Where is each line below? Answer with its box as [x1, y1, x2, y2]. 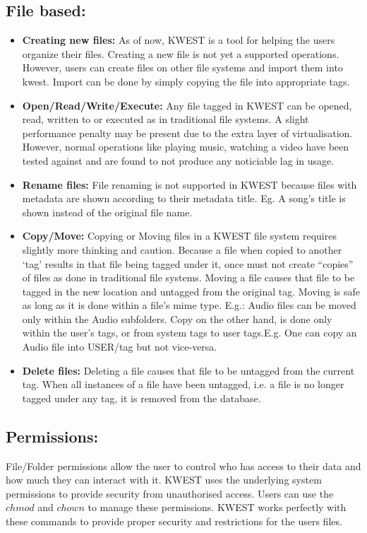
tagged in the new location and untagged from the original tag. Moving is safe [22, 283, 360, 298]
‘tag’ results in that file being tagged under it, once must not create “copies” [22, 256, 354, 271]
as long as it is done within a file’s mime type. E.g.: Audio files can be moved [22, 298, 356, 312]
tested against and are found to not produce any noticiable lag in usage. [22, 153, 335, 168]
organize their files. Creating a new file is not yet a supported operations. [22, 46, 339, 61]
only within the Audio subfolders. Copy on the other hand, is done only [22, 311, 332, 326]
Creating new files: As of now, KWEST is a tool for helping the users [22, 33, 335, 47]
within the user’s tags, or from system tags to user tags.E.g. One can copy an [22, 325, 357, 340]
